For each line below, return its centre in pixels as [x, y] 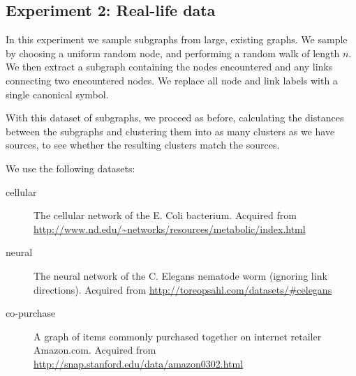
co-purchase [31, 313]
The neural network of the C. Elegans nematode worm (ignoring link [180, 275]
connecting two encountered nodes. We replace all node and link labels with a [172, 80]
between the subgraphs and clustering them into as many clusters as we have [170, 131]
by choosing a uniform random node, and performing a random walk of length [173, 53]
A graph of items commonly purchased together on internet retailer [178, 336]
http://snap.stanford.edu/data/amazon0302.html [139, 363]
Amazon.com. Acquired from [95, 350]
